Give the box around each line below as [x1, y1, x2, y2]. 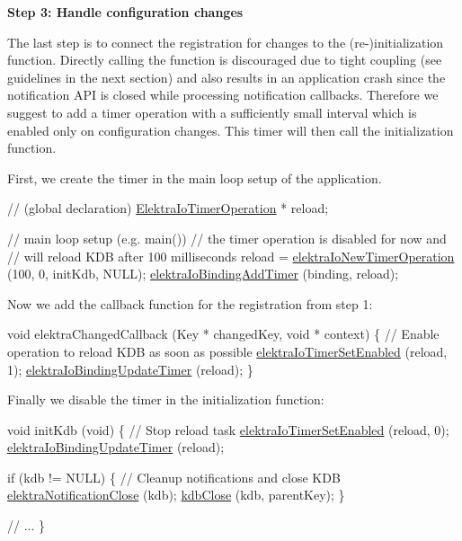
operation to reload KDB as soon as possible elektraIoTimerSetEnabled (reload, [7, 341, 448, 360]
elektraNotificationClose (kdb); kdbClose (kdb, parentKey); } [7, 485, 345, 504]
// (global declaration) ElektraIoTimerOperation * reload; [7, 199, 329, 217]
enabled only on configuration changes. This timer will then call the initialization [7, 120, 454, 139]
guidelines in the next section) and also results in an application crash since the [7, 67, 446, 86]
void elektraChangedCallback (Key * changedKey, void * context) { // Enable [7, 324, 440, 343]
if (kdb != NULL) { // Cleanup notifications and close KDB [7, 467, 341, 486]
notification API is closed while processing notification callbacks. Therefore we [7, 85, 439, 104]
